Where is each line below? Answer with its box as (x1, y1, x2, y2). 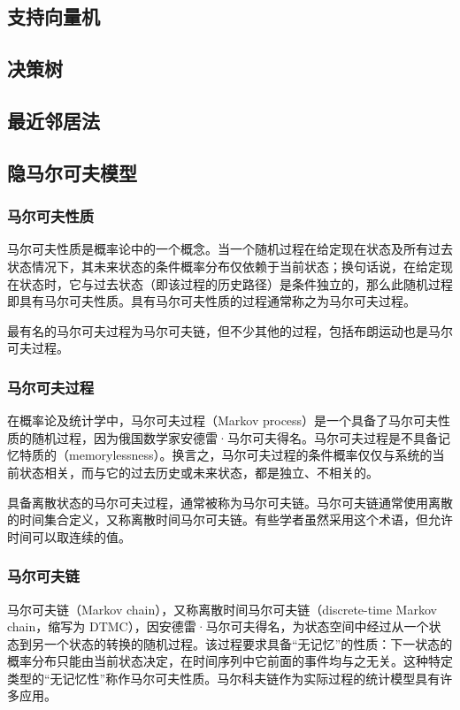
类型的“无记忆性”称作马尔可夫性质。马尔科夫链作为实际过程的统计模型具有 (7, 668, 441, 687)
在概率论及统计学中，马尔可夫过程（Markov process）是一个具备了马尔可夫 (7, 411, 439, 430)
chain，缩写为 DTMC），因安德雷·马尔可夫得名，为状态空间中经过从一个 (7, 617, 429, 636)
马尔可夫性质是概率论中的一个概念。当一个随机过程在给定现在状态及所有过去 (7, 240, 453, 258)
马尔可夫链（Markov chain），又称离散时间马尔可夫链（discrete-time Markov (7, 599, 437, 618)
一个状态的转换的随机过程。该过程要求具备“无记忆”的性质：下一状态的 (43, 634, 453, 653)
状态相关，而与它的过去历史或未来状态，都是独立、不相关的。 (19, 462, 379, 481)
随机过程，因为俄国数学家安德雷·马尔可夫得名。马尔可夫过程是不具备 (31, 428, 438, 447)
